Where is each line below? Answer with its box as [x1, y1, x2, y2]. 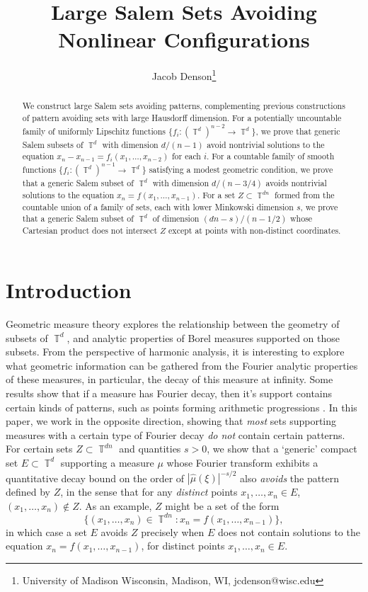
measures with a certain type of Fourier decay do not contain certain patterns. [6, 427, 345, 442]
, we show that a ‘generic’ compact [207, 441, 357, 456]
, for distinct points [141, 538, 225, 553]
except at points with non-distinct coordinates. [168, 224, 341, 237]
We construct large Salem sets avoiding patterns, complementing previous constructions [22, 100, 345, 112]
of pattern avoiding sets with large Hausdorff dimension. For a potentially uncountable [22, 112, 342, 124]
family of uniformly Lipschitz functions [22, 125, 166, 137]
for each [171, 150, 201, 162]
